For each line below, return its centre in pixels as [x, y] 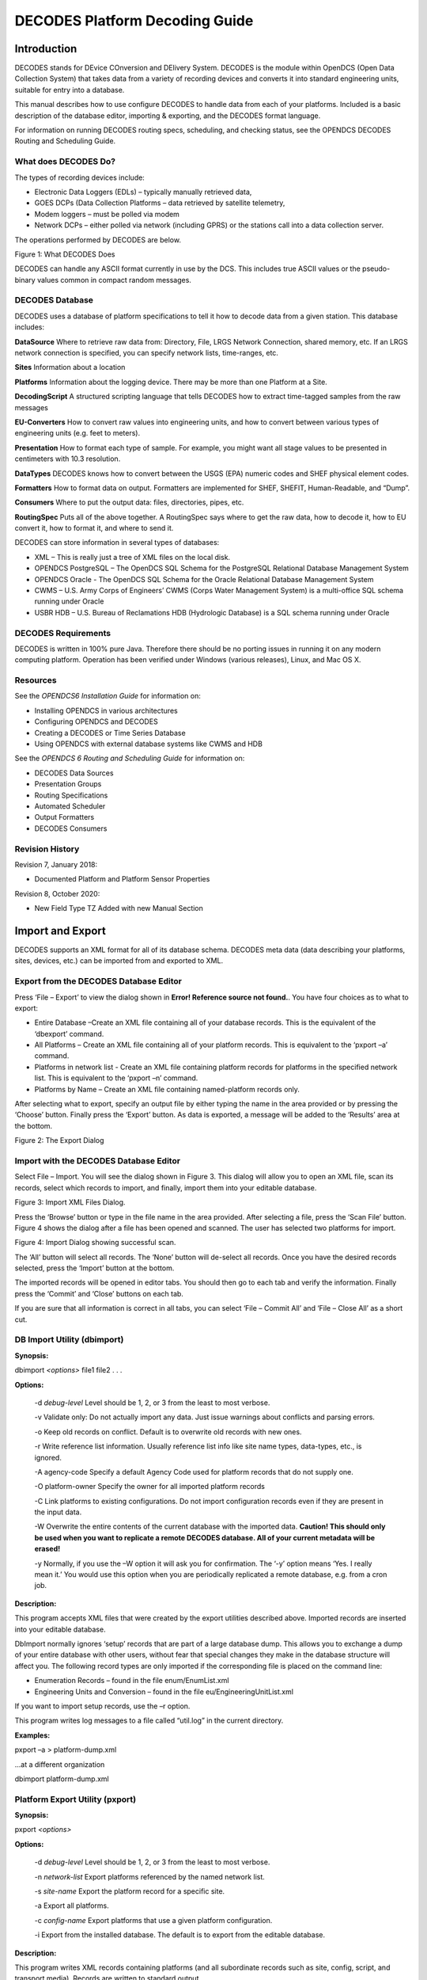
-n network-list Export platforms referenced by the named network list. [149, 1876]
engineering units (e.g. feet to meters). [77, 433]
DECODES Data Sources [74, 773]
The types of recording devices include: [80, 177]
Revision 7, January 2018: [56, 864]
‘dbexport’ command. [69, 1034]
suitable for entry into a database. [70, 89]
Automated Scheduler [70, 806]
